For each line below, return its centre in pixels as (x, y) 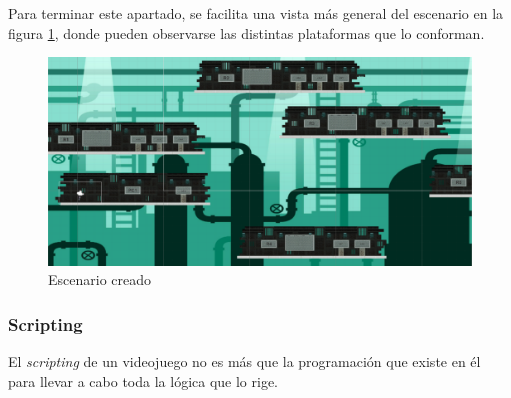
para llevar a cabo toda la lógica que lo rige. (143, 380)
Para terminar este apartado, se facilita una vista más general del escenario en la (256, 13)
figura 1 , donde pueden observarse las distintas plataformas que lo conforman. (246, 32)
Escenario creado (100, 279)
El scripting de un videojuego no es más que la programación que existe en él (244, 361)
